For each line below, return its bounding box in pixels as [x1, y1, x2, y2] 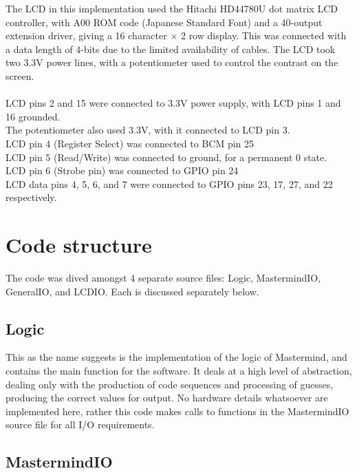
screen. [6, 68, 34, 83]
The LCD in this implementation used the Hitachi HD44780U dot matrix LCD [6, 1, 338, 15]
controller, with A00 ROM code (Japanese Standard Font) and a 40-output [6, 14, 323, 29]
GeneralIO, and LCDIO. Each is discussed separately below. [6, 284, 259, 298]
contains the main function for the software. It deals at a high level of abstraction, [6, 364, 352, 378]
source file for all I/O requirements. [6, 417, 155, 432]
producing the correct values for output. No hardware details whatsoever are [6, 390, 328, 405]
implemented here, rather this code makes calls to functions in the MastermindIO [6, 403, 349, 418]
